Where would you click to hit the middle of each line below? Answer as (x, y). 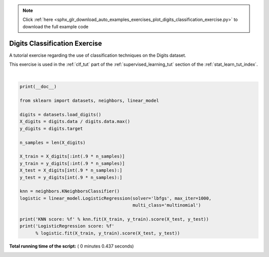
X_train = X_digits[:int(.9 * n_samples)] (72, 156)
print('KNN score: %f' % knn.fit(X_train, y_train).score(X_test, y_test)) (114, 219)
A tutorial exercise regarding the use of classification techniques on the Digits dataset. (98, 55)
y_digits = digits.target (51, 128)
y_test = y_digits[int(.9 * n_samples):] (71, 177)
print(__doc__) (38, 87)
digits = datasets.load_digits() (61, 115)
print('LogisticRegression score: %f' (67, 226)
